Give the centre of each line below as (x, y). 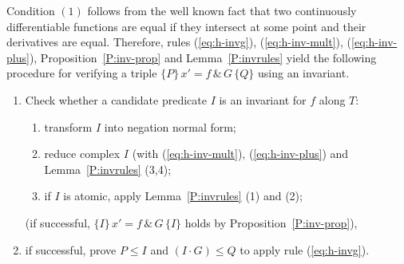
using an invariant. (304, 73)
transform (68, 126)
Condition (31, 10)
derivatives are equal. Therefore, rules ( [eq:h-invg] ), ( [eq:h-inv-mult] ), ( (179, 42)
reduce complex (82, 154)
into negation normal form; (170, 126)
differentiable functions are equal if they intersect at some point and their (186, 26)
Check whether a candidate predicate (116, 99)
